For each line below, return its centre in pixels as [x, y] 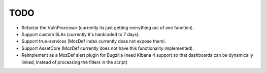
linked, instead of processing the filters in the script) [74, 62]
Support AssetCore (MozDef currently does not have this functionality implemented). [108, 48]
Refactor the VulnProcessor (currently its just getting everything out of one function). [108, 28]
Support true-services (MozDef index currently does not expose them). [94, 41]
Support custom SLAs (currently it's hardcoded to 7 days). [81, 34]
